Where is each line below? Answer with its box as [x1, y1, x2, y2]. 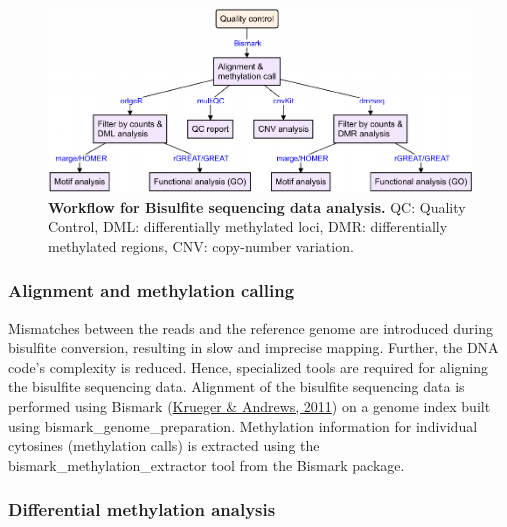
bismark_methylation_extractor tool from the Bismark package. [8, 454, 405, 475]
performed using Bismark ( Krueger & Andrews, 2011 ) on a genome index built [8, 396, 491, 417]
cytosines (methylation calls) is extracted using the [8, 435, 320, 456]
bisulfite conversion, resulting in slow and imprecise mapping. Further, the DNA [8, 337, 499, 358]
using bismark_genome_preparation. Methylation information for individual [8, 415, 478, 436]
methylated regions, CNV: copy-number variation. [48, 235, 354, 256]
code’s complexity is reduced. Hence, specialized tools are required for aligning [8, 356, 488, 377]
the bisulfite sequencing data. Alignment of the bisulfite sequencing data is [8, 376, 465, 397]
